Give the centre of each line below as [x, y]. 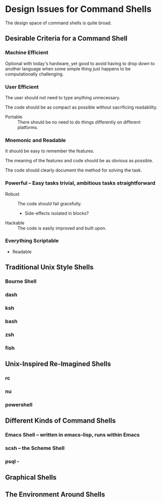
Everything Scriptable [32, 241]
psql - [12, 461]
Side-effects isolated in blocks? [57, 213]
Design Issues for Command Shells [78, 9]
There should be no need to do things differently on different [79, 122]
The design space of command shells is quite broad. [59, 23]
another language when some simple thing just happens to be [68, 68]
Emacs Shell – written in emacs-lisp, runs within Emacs [72, 435]
